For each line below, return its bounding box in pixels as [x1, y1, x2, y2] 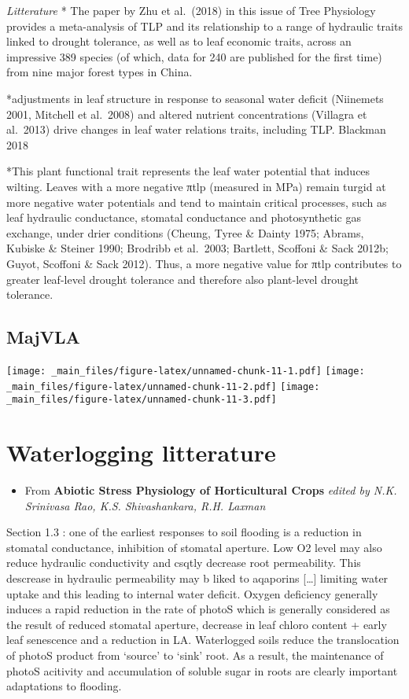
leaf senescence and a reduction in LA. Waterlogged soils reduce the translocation [6, 631, 400, 648]
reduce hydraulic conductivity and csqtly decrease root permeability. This [6, 554, 361, 571]
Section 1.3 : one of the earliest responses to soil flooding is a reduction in [6, 524, 362, 540]
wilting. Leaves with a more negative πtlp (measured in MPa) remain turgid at [6, 178, 386, 194]
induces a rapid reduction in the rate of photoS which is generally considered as [6, 601, 390, 617]
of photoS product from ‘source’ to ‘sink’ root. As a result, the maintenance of [6, 646, 384, 663]
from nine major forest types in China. [6, 64, 193, 80]
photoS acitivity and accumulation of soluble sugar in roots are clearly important [6, 662, 398, 679]
